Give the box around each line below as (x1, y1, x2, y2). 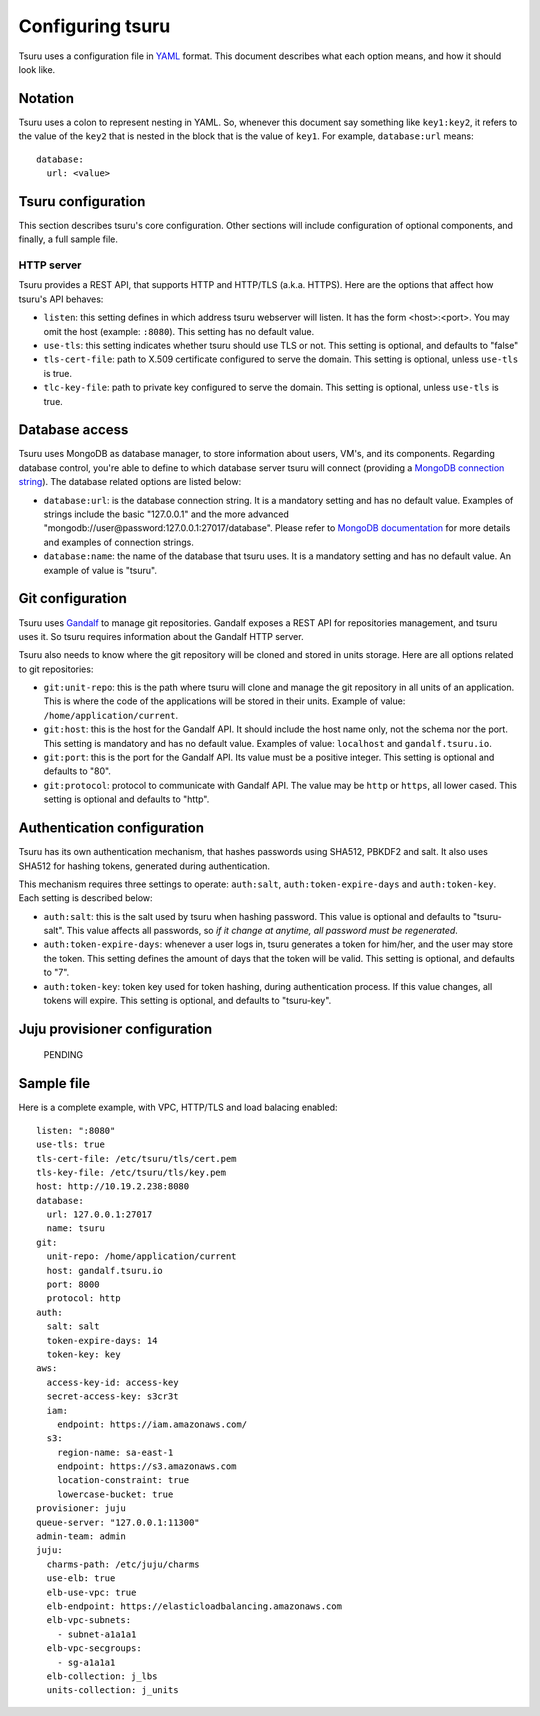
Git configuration (18, 590, 127, 607)
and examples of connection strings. (43, 536, 194, 548)
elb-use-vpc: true (46, 1586, 137, 1598)
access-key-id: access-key (46, 1376, 179, 1388)
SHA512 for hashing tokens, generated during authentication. (18, 860, 270, 872)
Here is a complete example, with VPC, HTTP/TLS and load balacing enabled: (18, 1101, 339, 1114)
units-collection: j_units (46, 1685, 179, 1696)
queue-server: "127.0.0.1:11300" (36, 1516, 200, 1528)
